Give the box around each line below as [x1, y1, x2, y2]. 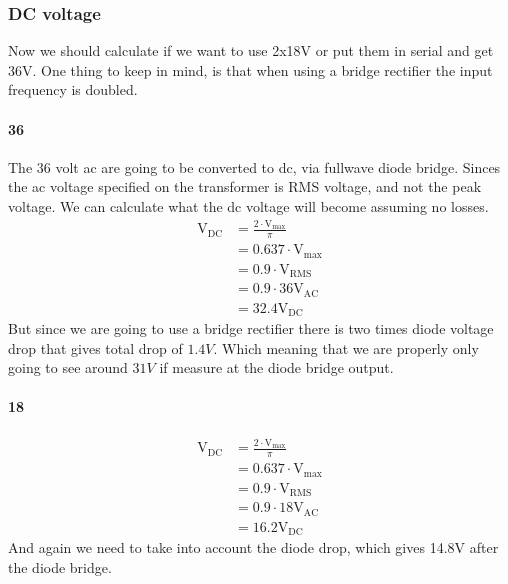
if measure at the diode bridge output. [159, 357, 394, 378]
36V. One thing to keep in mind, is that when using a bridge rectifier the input [8, 59, 493, 80]
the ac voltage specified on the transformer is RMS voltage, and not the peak [8, 176, 482, 197]
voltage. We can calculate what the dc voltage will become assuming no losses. [8, 195, 489, 216]
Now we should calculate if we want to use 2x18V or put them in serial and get [8, 40, 494, 61]
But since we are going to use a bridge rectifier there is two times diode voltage [8, 318, 494, 339]
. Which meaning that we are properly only [213, 337, 479, 358]
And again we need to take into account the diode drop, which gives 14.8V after [8, 537, 499, 558]
